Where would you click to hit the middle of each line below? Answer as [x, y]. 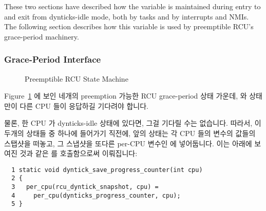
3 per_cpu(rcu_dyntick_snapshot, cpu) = [85, 187]
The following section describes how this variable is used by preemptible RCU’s [129, 26]
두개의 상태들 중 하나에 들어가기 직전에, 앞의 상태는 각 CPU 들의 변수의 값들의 [130, 133]
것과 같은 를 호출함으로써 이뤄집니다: [79, 153]
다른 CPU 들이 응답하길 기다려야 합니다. [84, 106]
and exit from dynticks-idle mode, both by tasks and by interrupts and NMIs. [127, 16]
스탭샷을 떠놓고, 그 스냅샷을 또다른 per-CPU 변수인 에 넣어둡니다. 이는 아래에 [128, 143]
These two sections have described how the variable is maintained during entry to [132, 6]
